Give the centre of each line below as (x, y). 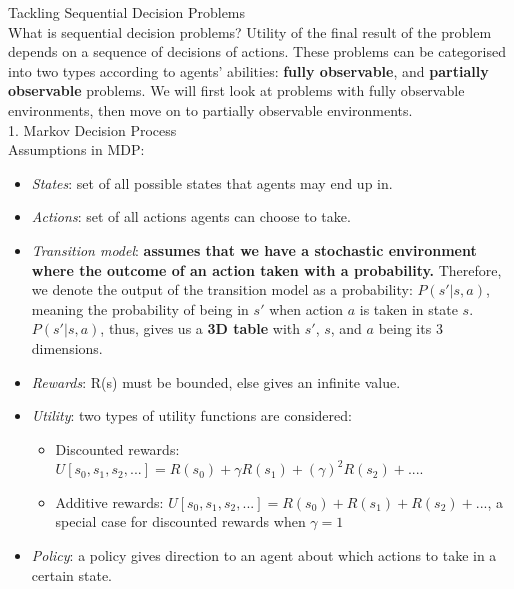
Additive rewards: (109, 501)
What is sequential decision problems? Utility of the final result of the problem (250, 31)
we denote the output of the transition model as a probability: (222, 289)
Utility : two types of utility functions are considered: (191, 415)
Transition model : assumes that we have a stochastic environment (254, 249)
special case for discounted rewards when (180, 521)
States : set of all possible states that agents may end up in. (212, 182)
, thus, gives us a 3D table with (200, 328)
